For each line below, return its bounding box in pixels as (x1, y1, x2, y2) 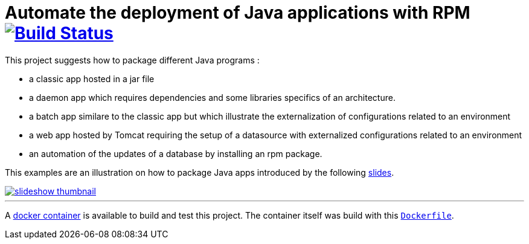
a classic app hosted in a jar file (29, 73, 155, 84)
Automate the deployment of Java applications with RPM (5, 2, 470, 23)
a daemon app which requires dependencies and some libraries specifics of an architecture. (29, 92, 396, 103)
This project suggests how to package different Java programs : (5, 54, 260, 65)
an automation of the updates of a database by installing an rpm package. (29, 148, 322, 159)
